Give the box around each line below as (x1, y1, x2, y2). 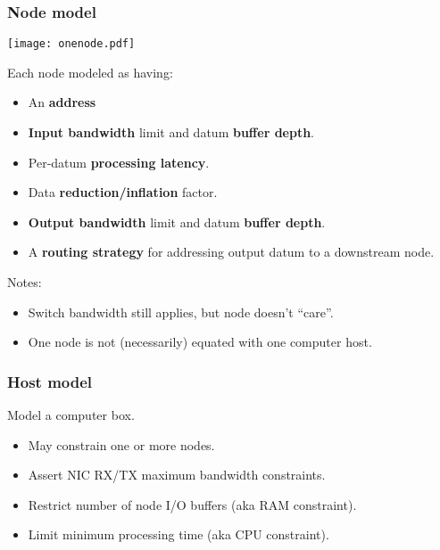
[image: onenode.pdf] (7, 37, 136, 51)
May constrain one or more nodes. (28, 435, 215, 454)
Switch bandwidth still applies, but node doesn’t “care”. (28, 302, 334, 321)
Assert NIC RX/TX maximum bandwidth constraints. (28, 465, 326, 484)
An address (28, 93, 96, 111)
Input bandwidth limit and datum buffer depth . (28, 123, 315, 142)
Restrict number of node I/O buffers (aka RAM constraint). (28, 495, 357, 513)
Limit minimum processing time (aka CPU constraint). (28, 525, 329, 544)
